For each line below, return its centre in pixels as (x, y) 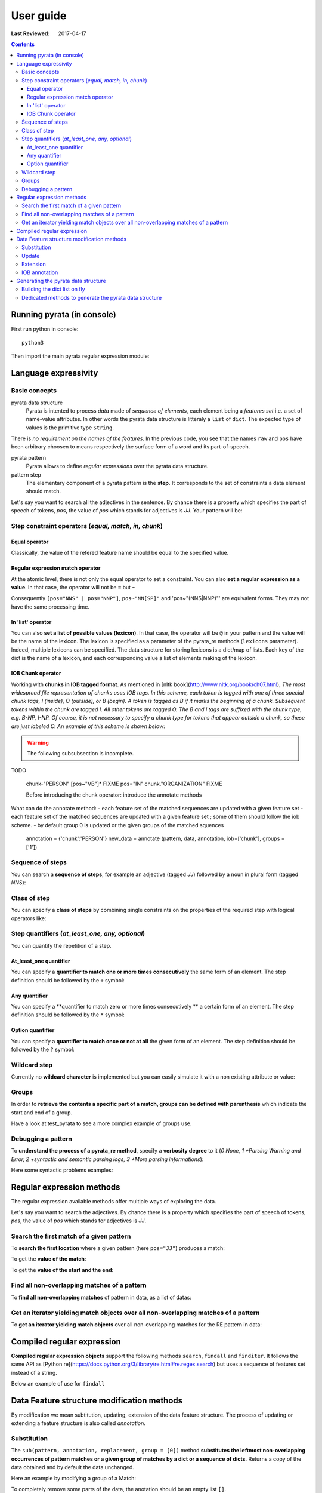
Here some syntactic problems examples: (62, 1170)
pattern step (26, 474)
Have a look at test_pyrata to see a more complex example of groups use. (101, 1123)
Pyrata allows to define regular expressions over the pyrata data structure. (117, 466)
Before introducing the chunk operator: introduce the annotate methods (114, 795)
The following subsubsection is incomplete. (80, 754)
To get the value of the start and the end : (62, 1270)
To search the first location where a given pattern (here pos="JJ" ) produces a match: (118, 1248)
